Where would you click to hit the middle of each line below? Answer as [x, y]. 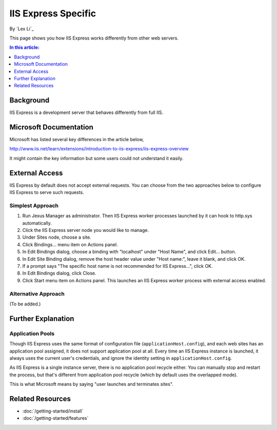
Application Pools [32, 334]
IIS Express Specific [53, 13]
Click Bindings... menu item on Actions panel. [70, 244]
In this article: [24, 47]
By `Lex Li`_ [22, 29]
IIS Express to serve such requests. [47, 192]
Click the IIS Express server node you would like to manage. [85, 230]
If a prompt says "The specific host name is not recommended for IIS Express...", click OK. [117, 266]
